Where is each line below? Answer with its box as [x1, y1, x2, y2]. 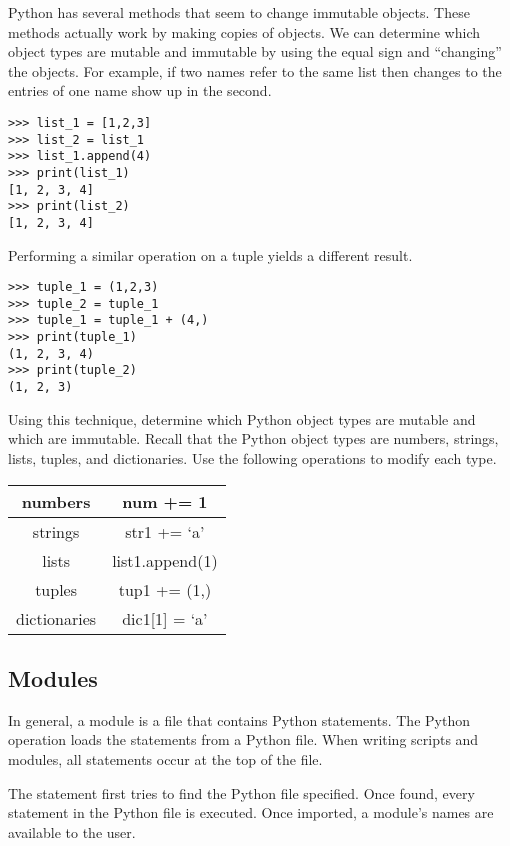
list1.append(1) [112, 548, 218, 572]
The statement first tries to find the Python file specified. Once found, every [8, 782, 475, 803]
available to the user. [8, 821, 136, 842]
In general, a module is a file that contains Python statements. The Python [8, 709, 470, 730]
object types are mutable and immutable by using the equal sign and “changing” [8, 41, 502, 62]
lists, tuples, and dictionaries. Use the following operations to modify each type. [8, 447, 497, 468]
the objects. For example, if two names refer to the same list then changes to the [8, 60, 502, 81]
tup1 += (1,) [118, 577, 212, 601]
